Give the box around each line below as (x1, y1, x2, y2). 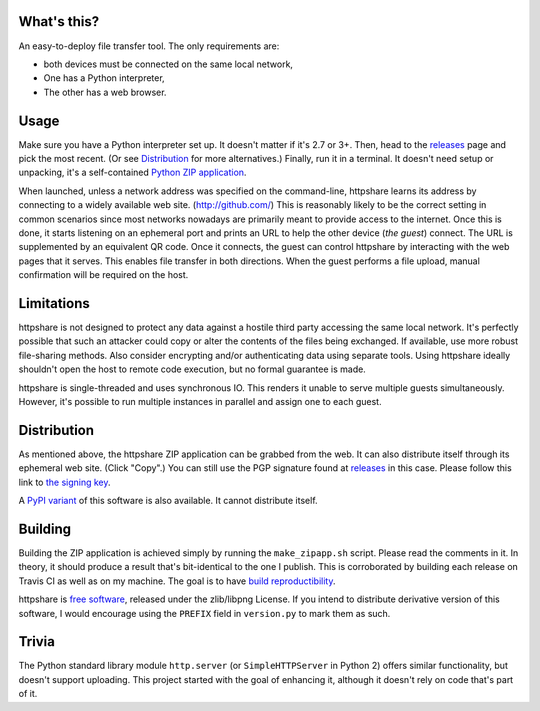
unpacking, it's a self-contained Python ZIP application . (18, 166, 247, 179)
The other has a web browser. (43, 86, 167, 98)
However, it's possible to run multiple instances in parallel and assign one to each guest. (18, 395, 382, 407)
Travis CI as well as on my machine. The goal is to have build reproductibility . (18, 575, 336, 587)
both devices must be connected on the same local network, (43, 58, 294, 70)
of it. (18, 688, 38, 700)
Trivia (18, 633, 55, 650)
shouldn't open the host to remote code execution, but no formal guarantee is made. (18, 363, 367, 375)
